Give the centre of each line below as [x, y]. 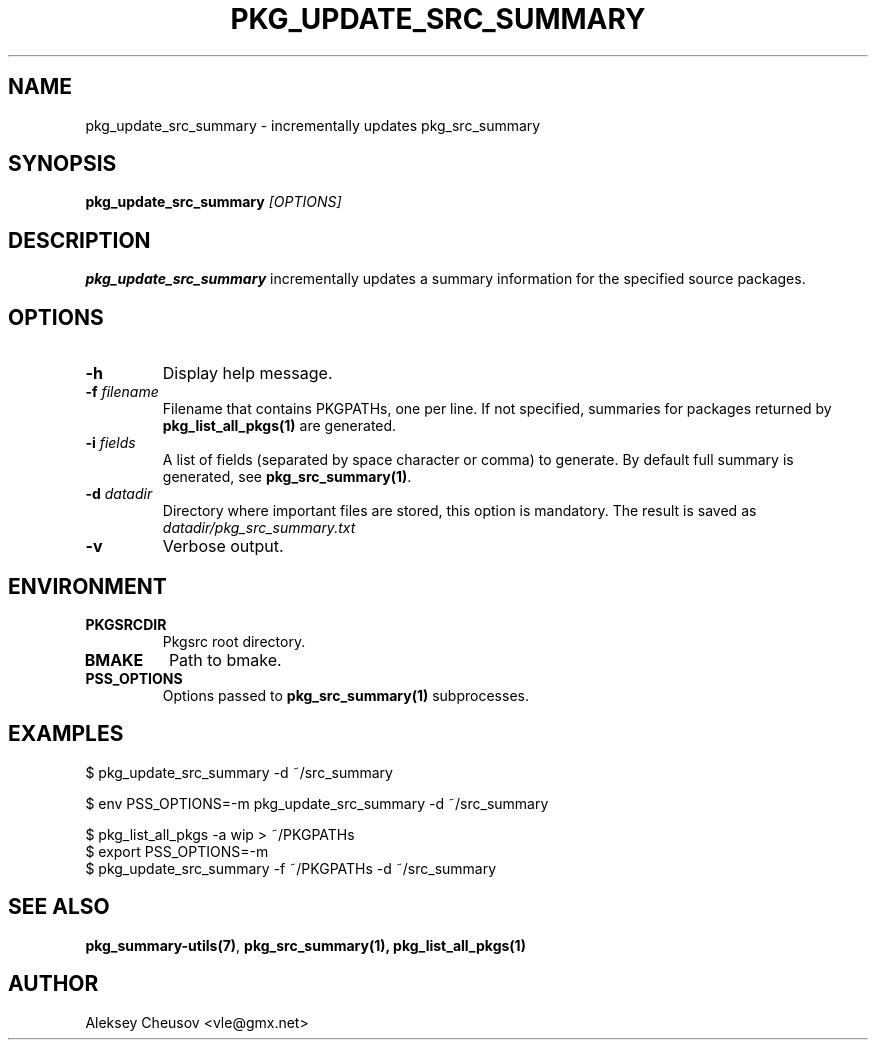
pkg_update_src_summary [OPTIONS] [213, 202]
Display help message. [247, 373]
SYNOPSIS [62, 164]
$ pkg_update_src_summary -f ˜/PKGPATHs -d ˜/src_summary [291, 868]
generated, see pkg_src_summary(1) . [287, 477]
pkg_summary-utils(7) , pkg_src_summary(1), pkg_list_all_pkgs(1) [305, 945]
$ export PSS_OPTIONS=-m [177, 851]
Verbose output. [223, 546]
